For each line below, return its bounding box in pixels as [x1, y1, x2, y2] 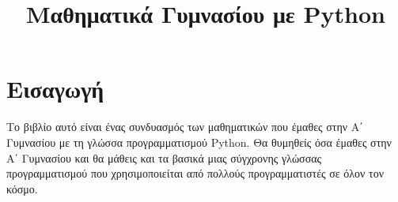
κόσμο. [6, 180, 38, 196]
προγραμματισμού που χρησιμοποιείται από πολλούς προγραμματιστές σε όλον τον [6, 165, 385, 181]
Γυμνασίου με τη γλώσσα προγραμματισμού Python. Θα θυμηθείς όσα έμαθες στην [6, 133, 392, 150]
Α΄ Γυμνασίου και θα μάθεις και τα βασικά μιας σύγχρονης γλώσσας [6, 149, 322, 166]
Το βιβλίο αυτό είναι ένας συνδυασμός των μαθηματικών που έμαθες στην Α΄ [6, 118, 363, 135]
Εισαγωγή [6, 73, 104, 105]
